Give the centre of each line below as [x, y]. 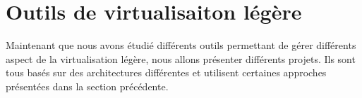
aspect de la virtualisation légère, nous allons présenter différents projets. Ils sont [181, 58]
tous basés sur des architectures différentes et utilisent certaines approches [166, 72]
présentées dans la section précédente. [87, 86]
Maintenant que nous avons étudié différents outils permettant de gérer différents [181, 45]
